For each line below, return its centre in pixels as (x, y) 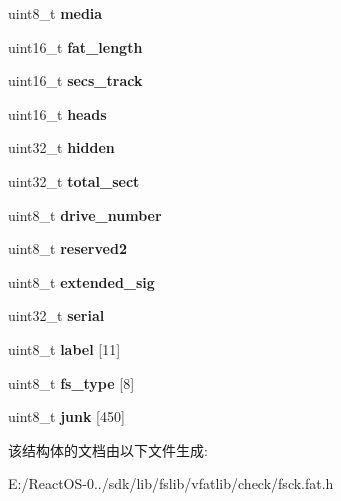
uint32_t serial (56, 315)
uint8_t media (55, 13)
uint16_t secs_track (75, 80)
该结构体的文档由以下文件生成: (108, 449)
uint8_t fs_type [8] (71, 382)
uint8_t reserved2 (67, 248)
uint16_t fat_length (75, 46)
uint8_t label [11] (64, 348)
